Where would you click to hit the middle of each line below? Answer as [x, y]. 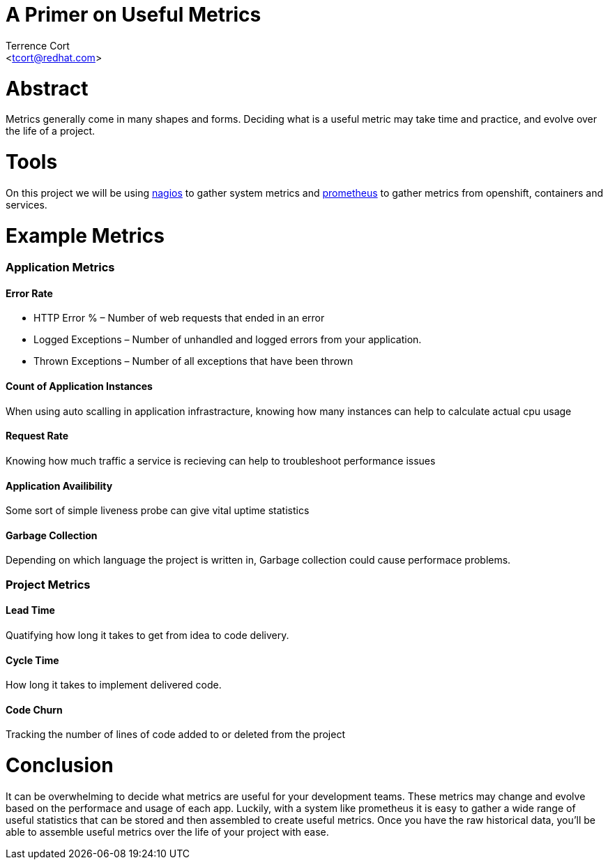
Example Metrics [85, 235]
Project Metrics [48, 584]
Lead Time [30, 610]
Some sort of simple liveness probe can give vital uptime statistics [158, 511]
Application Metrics [60, 268]
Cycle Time [32, 660]
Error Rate [29, 293]
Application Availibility [59, 486]
